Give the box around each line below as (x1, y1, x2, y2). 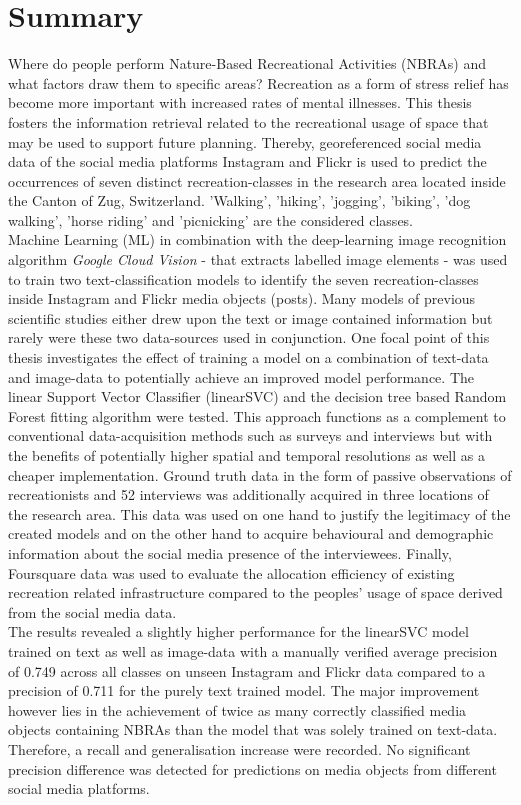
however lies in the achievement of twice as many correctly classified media (8, 699, 467, 720)
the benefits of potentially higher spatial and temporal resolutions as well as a (8, 445, 485, 465)
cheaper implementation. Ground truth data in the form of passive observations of (8, 464, 512, 485)
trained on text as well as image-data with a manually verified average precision (8, 640, 498, 661)
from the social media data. (8, 601, 177, 622)
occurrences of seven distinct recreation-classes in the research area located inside (8, 170, 506, 191)
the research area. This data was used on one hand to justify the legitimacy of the (8, 503, 511, 524)
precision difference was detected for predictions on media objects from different (8, 758, 497, 779)
